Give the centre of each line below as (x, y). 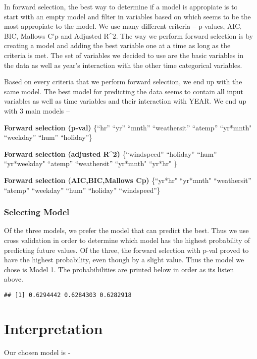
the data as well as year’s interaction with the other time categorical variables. (123, 65)
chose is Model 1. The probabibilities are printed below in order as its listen (119, 269)
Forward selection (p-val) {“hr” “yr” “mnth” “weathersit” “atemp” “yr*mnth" (128, 127)
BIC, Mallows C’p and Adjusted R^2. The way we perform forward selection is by (128, 35)
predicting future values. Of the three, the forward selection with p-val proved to (126, 250)
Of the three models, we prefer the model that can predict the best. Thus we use (127, 230)
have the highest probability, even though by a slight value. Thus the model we (124, 260)
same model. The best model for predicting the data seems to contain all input (124, 91)
